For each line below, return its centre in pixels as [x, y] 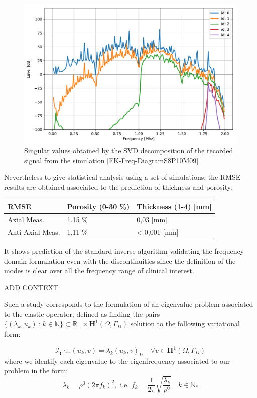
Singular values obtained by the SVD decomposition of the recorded [129, 151]
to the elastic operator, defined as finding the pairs [82, 314]
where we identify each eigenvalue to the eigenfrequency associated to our [117, 361]
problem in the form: [36, 371]
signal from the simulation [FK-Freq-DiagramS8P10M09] [111, 160]
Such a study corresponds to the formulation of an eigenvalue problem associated [129, 304]
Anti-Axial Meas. [34, 231]
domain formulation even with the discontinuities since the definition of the [120, 260]
